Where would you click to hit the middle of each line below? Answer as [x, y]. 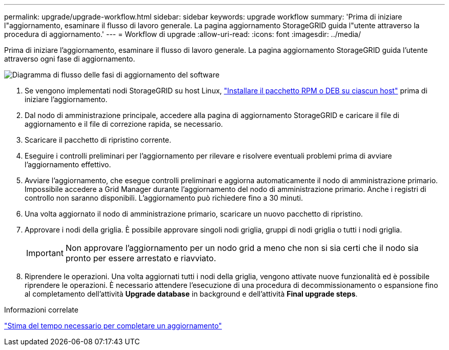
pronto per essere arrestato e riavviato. [141, 258]
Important [45, 253]
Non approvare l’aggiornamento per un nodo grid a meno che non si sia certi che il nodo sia [242, 248]
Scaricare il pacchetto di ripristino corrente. [98, 140]
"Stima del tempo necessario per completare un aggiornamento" [113, 326]
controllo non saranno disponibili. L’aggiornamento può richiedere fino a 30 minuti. [164, 198]
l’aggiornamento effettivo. [68, 164]
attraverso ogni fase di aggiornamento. [70, 59]
